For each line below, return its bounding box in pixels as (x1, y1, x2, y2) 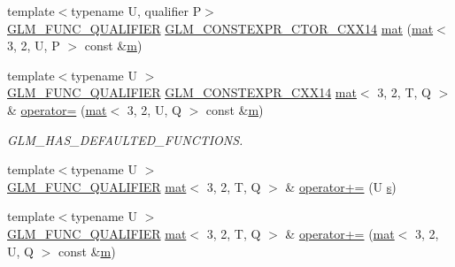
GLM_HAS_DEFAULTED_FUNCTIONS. (7, 130, 243, 149)
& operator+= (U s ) (285, 177, 397, 195)
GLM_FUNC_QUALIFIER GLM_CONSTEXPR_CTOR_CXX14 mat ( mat (7, 19, 434, 37)
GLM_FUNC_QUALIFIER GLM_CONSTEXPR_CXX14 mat (7, 83, 357, 102)
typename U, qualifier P (71, 2, 202, 19)
